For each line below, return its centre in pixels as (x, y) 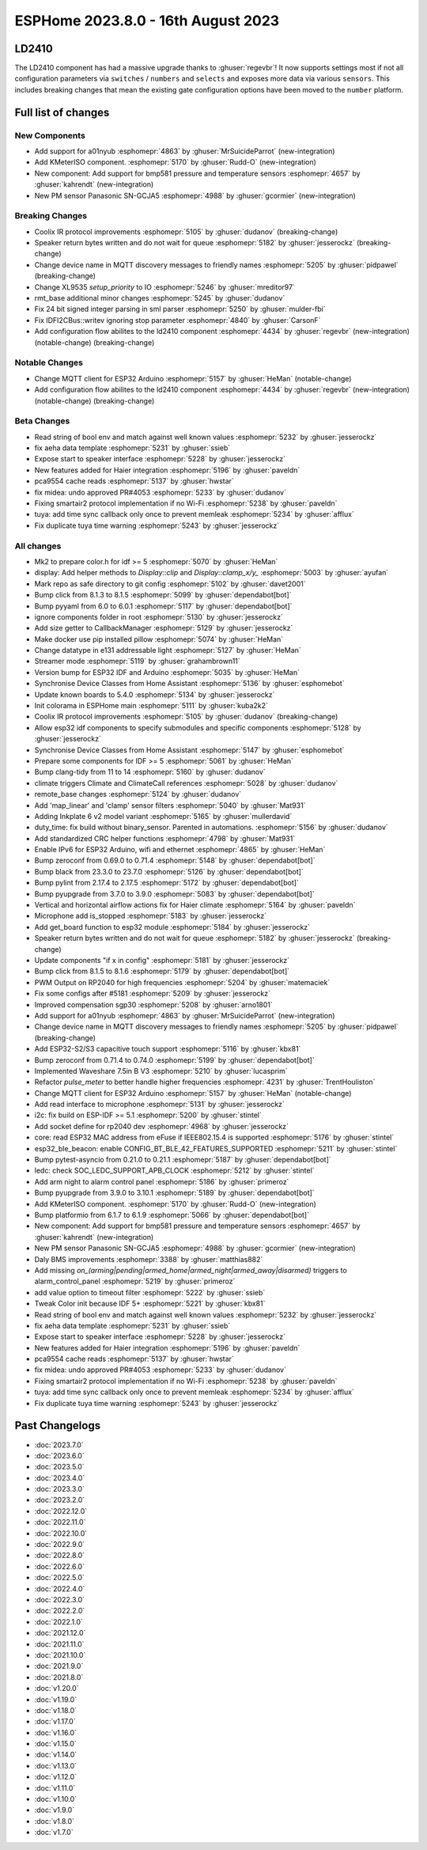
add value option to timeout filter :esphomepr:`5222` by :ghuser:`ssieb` (150, 1292)
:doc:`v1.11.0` (55, 1787)
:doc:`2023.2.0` (60, 1500)
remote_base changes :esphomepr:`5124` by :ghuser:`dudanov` (138, 794)
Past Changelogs (58, 1425)
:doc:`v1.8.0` (55, 1821)
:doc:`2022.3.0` (60, 1600)
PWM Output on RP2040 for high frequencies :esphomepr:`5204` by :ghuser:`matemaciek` (182, 982)
